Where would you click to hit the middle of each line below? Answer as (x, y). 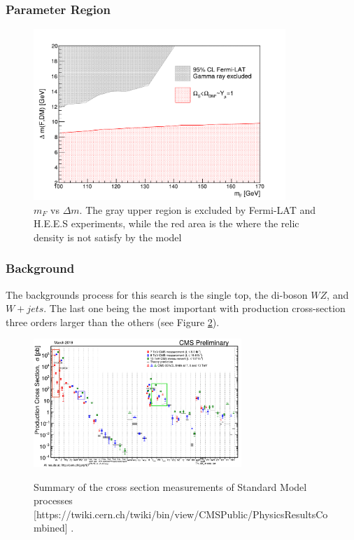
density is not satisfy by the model (108, 237)
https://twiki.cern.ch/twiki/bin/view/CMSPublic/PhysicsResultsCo (182, 514)
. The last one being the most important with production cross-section (194, 308)
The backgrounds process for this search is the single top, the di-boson (157, 294)
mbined (49, 528)
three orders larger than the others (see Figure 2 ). (113, 322)
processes (53, 500)
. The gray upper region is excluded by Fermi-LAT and (198, 209)
